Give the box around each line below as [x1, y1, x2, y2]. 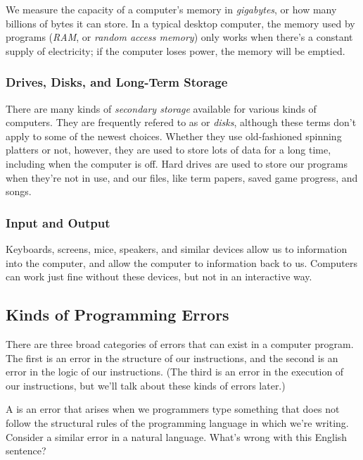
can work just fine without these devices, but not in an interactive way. [6, 269, 312, 284]
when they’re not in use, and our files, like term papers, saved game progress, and [6, 170, 358, 185]
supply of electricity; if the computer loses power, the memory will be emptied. [6, 43, 345, 58]
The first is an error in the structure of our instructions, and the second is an [6, 350, 338, 365]
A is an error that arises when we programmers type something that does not [6, 402, 340, 416]
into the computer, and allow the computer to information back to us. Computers [6, 255, 358, 270]
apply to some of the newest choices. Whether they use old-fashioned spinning [6, 128, 342, 143]
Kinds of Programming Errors [6, 304, 229, 325]
